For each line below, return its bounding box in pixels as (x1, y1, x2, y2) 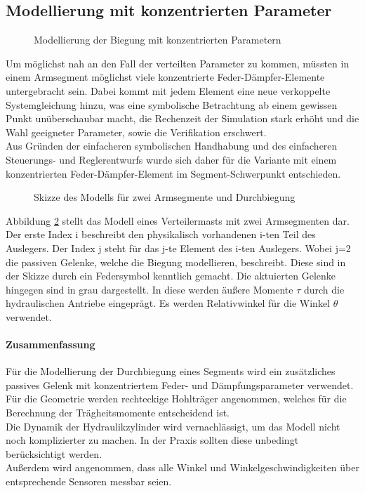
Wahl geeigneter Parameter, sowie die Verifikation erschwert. (6, 124, 267, 139)
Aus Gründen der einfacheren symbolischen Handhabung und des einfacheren (6, 138, 338, 153)
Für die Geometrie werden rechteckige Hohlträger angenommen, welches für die (6, 391, 347, 406)
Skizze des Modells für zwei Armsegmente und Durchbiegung (34, 190, 296, 204)
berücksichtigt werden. (6, 446, 102, 461)
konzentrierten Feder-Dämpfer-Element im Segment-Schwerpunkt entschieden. (6, 166, 341, 180)
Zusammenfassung (6, 337, 95, 352)
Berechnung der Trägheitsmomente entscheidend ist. (6, 405, 230, 420)
